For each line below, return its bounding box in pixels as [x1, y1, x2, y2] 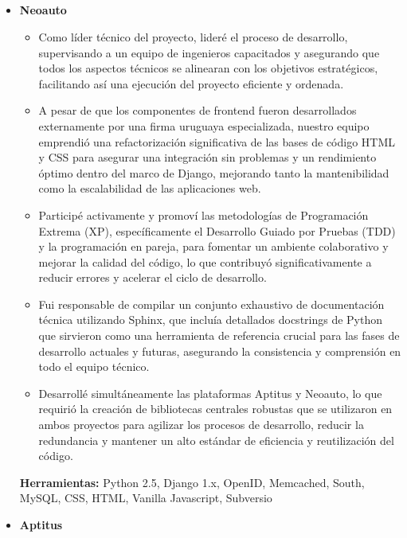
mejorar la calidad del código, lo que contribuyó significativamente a [38, 253, 372, 270]
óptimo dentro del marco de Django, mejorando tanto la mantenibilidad [38, 164, 389, 181]
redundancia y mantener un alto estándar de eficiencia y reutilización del [38, 431, 394, 448]
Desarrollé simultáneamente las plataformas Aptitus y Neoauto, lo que [38, 384, 382, 401]
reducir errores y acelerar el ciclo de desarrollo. [38, 269, 267, 286]
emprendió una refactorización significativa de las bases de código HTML [38, 133, 396, 150]
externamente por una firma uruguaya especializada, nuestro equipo [38, 117, 370, 134]
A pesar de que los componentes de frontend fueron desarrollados [38, 102, 357, 119]
